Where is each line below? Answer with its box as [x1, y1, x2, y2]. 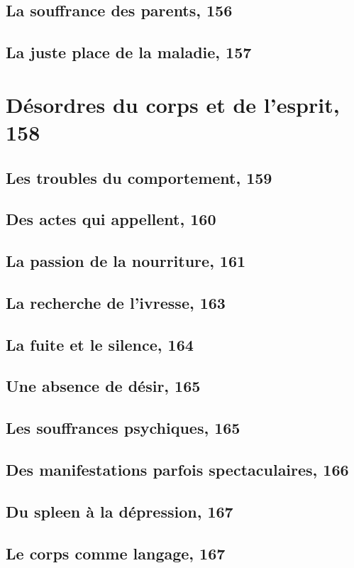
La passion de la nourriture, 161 [6, 250, 246, 272]
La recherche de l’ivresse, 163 [6, 291, 226, 313]
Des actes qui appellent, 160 [6, 208, 216, 230]
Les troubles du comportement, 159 [6, 166, 272, 188]
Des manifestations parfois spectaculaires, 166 [6, 458, 349, 480]
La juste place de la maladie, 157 [6, 41, 252, 63]
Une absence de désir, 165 [6, 375, 201, 397]
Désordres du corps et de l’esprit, [6, 89, 340, 119]
